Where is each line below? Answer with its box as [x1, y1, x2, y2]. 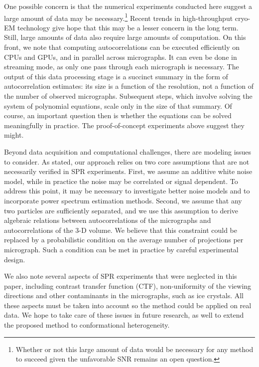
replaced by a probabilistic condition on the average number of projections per [4, 234, 244, 245]
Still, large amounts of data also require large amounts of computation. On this [4, 32, 246, 42]
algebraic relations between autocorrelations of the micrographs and [4, 215, 211, 225]
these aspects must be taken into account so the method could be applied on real [4, 300, 252, 310]
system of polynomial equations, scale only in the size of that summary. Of [4, 100, 232, 111]
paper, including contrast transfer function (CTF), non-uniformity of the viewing [4, 280, 252, 291]
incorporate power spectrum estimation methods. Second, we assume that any [4, 195, 242, 205]
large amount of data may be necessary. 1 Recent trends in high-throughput [4, 11, 233, 23]
